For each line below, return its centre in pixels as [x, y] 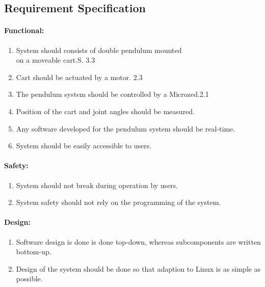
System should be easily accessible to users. [84, 146]
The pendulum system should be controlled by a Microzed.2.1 [112, 94]
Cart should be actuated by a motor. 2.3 [79, 77]
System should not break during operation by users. [97, 185]
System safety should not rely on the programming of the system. [118, 202]
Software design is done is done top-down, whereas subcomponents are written [138, 241]
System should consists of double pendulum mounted [99, 50]
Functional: [24, 30]
